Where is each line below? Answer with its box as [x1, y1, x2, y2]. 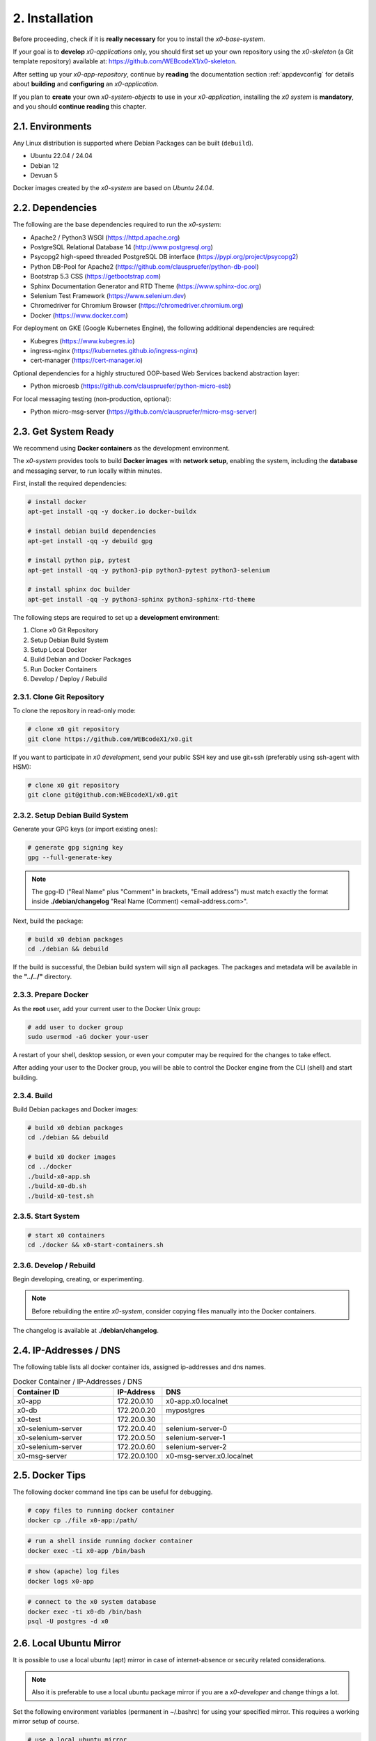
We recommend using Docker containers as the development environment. [13, 444, 230, 452]
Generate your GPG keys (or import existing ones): [13, 825, 158, 834]
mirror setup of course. [13, 1717, 79, 1725]
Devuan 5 [30, 171, 58, 179]
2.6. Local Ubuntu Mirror [13, 1637, 122, 1650]
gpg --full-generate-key [27, 853, 113, 861]
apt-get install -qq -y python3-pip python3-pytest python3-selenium [27, 566, 270, 574]
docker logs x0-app [27, 1577, 94, 1585]
